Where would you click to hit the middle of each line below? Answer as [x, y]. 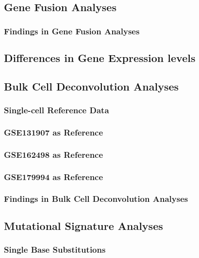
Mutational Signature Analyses [83, 225]
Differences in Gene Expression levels [100, 58]
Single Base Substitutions [55, 250]
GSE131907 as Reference [54, 132]
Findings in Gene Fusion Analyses [72, 31]
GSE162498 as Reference [54, 154]
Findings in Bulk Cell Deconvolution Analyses [96, 199]
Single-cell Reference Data [57, 110]
